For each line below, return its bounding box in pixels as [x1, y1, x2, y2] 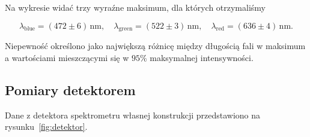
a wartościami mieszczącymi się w [5, 51, 129, 63]
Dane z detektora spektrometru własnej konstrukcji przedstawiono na [5, 108, 261, 121]
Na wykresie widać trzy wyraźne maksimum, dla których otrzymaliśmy [5, 1, 266, 13]
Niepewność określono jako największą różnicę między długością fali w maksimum [5, 39, 306, 52]
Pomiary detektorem [5, 80, 136, 99]
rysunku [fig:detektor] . [5, 120, 88, 133]
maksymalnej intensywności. [150, 51, 254, 63]
